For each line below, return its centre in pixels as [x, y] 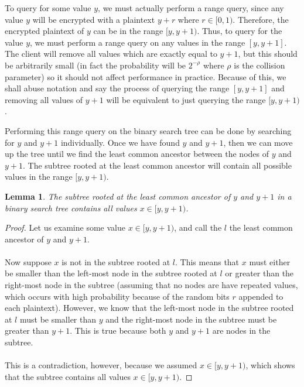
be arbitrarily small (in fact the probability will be [95, 65]
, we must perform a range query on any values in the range [138, 42]
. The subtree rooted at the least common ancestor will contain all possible [157, 165]
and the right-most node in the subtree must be [191, 319]
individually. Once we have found [120, 142]
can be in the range [128, 31]
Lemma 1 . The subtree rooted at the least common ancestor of [118, 196]
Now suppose [28, 261]
